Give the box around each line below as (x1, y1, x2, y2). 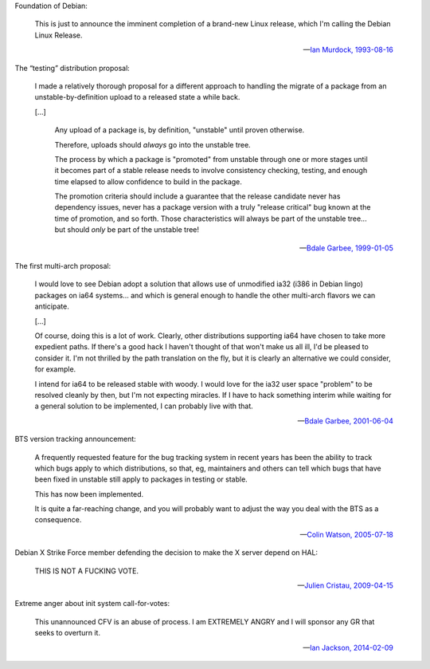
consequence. (34, 515, 82, 525)
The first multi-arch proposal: (14, 262, 111, 271)
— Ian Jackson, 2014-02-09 (303, 643, 393, 652)
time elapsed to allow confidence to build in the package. (54, 176, 243, 187)
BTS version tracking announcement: (14, 435, 137, 444)
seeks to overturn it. (34, 628, 101, 638)
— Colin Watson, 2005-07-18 (299, 529, 393, 539)
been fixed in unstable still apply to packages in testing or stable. (34, 474, 248, 484)
